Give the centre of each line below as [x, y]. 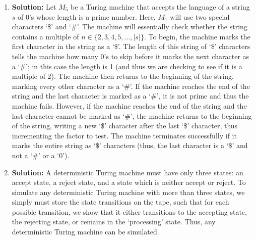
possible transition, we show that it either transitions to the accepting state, [129, 211]
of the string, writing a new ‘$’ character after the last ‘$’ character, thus [125, 126]
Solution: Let [34, 7]
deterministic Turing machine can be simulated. [85, 232]
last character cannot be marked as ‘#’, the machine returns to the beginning [132, 115]
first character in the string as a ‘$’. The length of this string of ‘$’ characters [131, 46]
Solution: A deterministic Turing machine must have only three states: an [127, 172]
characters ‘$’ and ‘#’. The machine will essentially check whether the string [130, 27]
